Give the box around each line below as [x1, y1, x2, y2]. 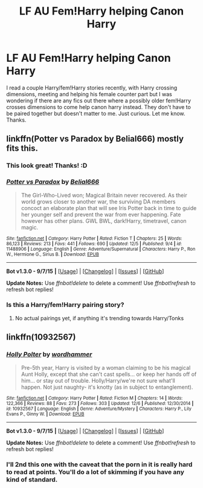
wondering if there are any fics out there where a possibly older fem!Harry [6, 97, 192, 104]
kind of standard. [6, 475, 58, 484]
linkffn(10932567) [6, 332, 76, 343]
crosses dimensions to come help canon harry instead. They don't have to [6, 103, 192, 110]
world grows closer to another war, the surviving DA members [21, 198, 176, 205]
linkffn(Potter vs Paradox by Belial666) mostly [6, 134, 184, 144]
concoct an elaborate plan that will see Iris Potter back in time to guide [21, 204, 197, 211]
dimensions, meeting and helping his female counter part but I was [6, 90, 172, 97]
